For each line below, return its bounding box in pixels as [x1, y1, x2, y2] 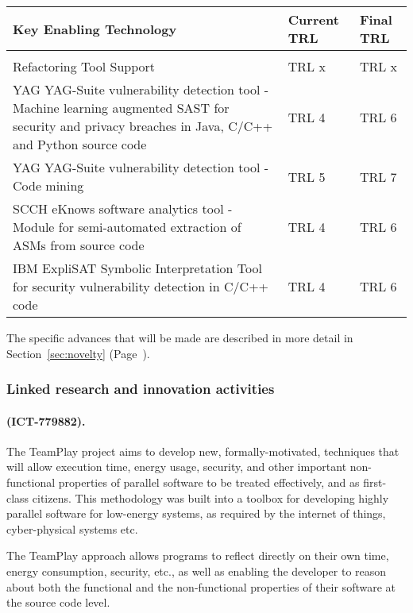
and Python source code [13, 135, 147, 153]
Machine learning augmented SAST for [13, 98, 230, 117]
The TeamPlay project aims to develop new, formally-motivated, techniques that [6, 442, 399, 459]
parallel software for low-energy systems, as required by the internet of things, [6, 505, 386, 522]
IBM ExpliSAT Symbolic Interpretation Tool [13, 259, 262, 277]
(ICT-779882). [6, 412, 86, 429]
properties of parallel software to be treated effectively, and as [58, 474, 360, 491]
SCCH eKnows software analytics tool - [13, 199, 233, 218]
